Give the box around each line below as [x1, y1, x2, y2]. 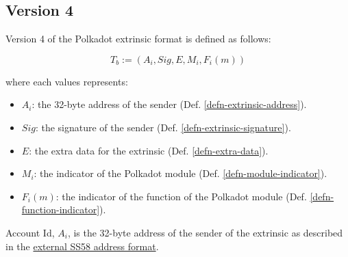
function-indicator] [21, 202, 100, 217]
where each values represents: [5, 74, 128, 88]
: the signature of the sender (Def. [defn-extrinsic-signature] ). [35, 120, 291, 134]
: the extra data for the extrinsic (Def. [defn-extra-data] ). [29, 143, 269, 157]
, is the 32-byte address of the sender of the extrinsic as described [67, 225, 343, 239]
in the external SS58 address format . [5, 239, 159, 253]
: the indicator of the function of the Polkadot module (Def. [55, 189, 307, 203]
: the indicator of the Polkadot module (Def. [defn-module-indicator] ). [34, 166, 327, 180]
